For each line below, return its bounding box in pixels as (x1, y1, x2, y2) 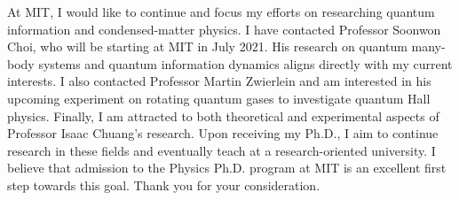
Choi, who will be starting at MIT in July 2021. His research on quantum (7, 37, 408, 56)
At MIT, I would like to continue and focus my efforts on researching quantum (7, 3, 435, 20)
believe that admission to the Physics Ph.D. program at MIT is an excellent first (7, 158, 447, 177)
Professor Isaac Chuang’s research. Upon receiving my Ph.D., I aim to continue (7, 124, 439, 142)
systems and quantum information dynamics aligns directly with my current (38, 54, 453, 73)
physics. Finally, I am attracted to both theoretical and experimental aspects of (7, 106, 439, 125)
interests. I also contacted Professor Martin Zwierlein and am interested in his (7, 72, 431, 90)
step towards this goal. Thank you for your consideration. (7, 175, 321, 194)
